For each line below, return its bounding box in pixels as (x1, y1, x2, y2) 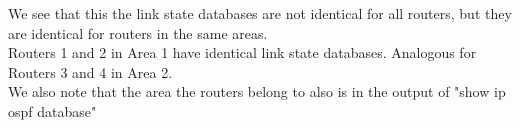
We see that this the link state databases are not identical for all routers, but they (8, 3, 512, 23)
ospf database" (8, 100, 97, 121)
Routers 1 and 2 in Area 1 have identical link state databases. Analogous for (8, 42, 477, 63)
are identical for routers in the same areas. (8, 22, 268, 43)
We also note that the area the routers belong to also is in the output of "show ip (8, 81, 506, 102)
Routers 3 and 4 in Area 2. (8, 61, 173, 82)
